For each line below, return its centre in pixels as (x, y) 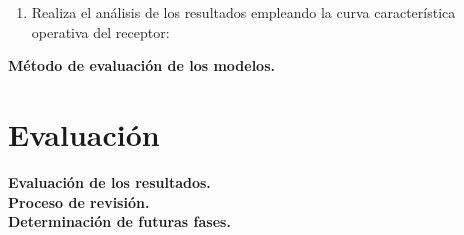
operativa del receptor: (100, 31)
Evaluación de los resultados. (109, 181)
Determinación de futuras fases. (119, 221)
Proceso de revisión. (79, 201)
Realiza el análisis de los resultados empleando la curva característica (243, 12)
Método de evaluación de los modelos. (141, 65)
